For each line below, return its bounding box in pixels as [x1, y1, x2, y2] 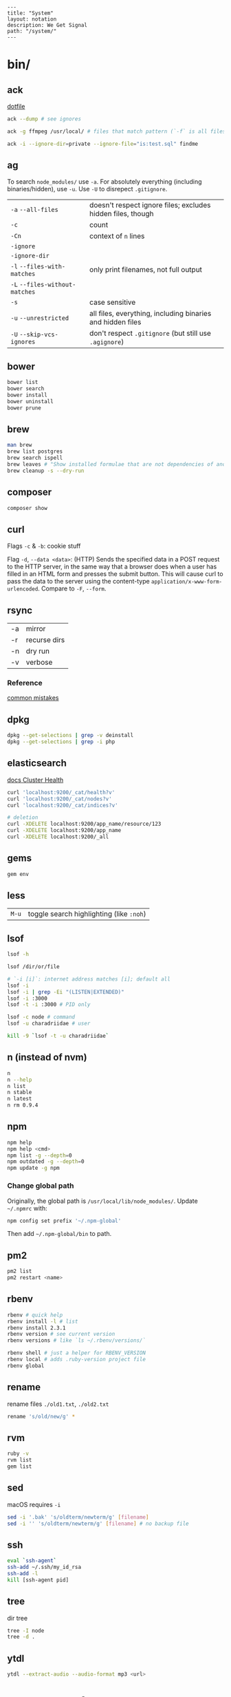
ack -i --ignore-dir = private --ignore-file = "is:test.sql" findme [7, 140, 198, 147]
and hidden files [89, 317, 142, 327]
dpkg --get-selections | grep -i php [7, 738, 115, 745]
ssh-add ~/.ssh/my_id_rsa [7, 1563, 81, 1571]
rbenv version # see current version [7, 1331, 115, 1338]
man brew [7, 442, 32, 449]
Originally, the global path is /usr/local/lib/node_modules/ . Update [7, 1197, 198, 1205]
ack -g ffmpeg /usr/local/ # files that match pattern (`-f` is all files [7, 128, 226, 135]
